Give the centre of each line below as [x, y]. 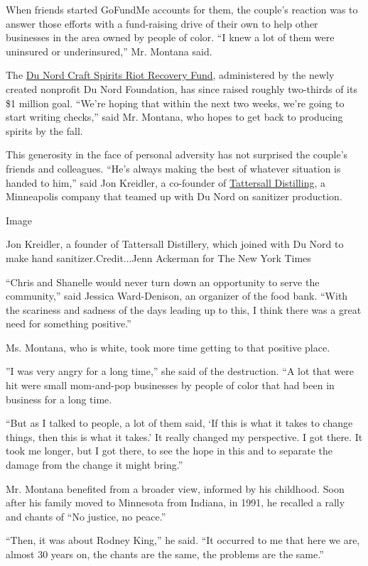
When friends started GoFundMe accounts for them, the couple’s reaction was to [182, 9]
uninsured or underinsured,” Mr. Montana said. [109, 51]
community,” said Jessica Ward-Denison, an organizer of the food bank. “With [177, 296]
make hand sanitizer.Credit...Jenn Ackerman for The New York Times [158, 257]
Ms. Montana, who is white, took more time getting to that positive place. [168, 347]
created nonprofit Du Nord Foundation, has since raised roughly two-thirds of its [182, 88]
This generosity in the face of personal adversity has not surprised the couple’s [177, 154]
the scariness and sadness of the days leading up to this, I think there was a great [184, 309]
